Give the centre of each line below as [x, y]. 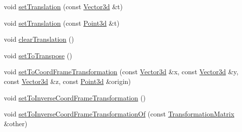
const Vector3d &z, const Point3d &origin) [67, 81]
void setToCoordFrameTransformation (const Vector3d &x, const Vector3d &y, [121, 72]
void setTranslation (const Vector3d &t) [63, 6]
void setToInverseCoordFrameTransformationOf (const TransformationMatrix [119, 114]
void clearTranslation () [39, 39]
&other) [16, 123]
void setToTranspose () [38, 55]
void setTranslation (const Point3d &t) [62, 23]
